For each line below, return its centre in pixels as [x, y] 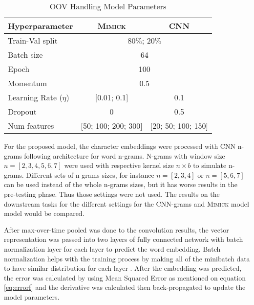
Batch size [25, 55]
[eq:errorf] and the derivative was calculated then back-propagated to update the [125, 287]
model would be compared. [44, 213]
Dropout [22, 111]
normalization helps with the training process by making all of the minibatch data [127, 258]
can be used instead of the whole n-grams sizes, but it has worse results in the [121, 184]
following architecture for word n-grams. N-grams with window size [125, 155]
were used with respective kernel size [119, 165]
